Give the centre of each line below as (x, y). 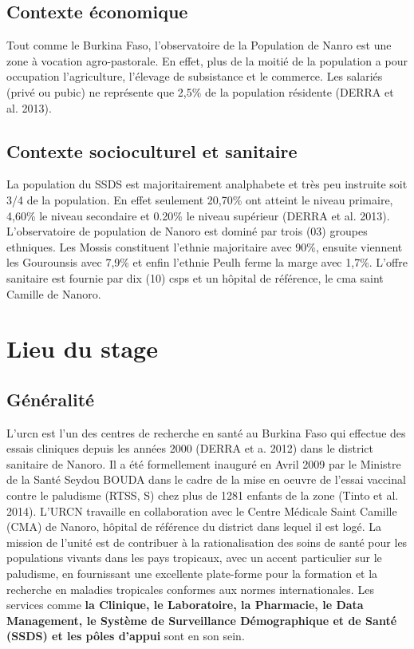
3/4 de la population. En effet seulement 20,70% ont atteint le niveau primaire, (200, 199)
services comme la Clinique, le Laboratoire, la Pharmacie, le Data (185, 605)
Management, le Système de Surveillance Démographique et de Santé (202, 620)
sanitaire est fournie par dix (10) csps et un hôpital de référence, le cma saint (195, 277)
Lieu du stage (82, 348)
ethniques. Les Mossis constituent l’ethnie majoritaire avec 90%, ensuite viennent (205, 246)
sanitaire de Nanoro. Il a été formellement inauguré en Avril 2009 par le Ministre (204, 463)
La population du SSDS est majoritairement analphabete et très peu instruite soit (207, 184)
